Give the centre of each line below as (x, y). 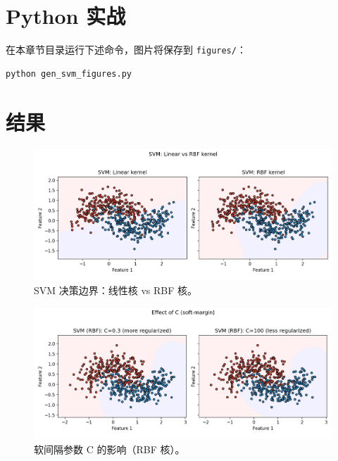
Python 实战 (66, 16)
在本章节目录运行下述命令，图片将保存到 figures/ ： (126, 50)
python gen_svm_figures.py (69, 74)
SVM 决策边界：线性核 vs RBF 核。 (116, 290)
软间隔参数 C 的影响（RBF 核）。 (109, 449)
